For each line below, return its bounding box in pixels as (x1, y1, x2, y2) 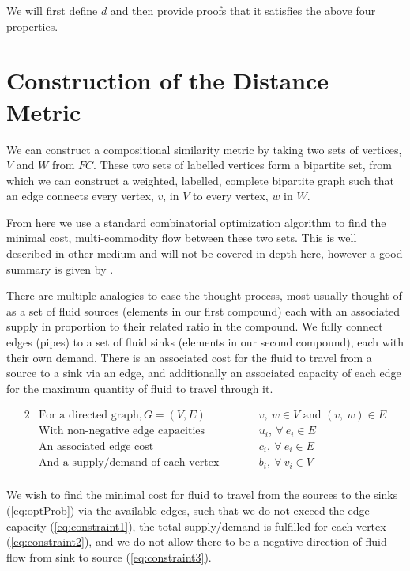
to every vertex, (192, 187, 269, 204)
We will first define (6, 2, 98, 18)
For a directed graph (39, 410, 139, 422)
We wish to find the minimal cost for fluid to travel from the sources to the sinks (6, 486, 398, 503)
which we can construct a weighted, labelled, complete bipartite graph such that (6, 172, 395, 188)
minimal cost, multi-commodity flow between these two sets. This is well (6, 229, 357, 246)
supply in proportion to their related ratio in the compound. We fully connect (6, 318, 383, 335)
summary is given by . (6, 260, 114, 277)
